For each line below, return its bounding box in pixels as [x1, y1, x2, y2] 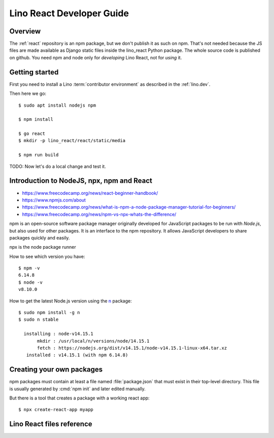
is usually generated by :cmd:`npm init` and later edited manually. [9, 386, 146, 392]
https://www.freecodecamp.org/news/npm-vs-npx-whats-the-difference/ [22, 211, 177, 217]
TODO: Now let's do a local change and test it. [9, 163, 106, 170]
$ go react [18, 131, 46, 137]
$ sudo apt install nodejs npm [18, 102, 96, 108]
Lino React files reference [9, 420, 92, 428]
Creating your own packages [9, 365, 103, 374]
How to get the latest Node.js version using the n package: [9, 297, 132, 304]
